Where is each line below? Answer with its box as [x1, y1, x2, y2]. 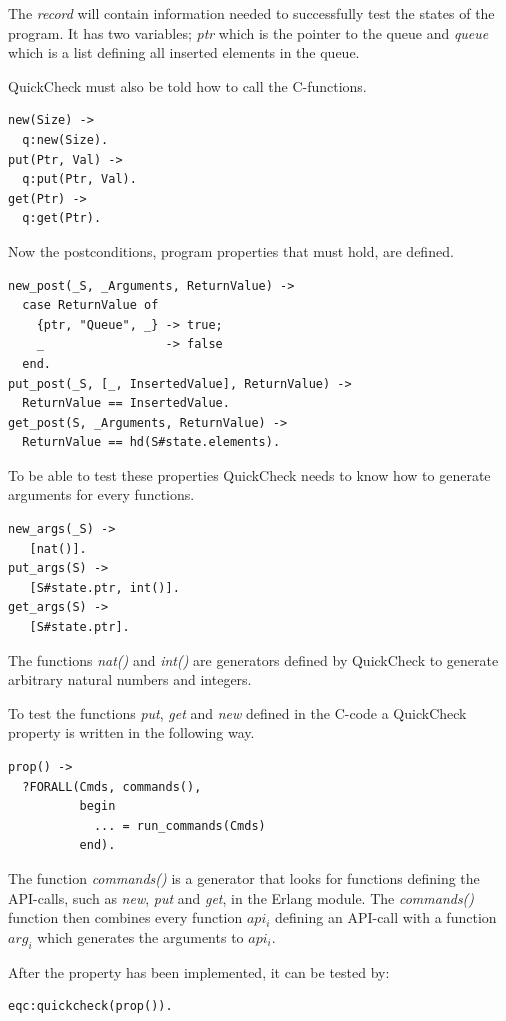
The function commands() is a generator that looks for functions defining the [8, 867, 480, 888]
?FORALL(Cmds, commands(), [22, 779, 202, 794]
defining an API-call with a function [275, 907, 497, 928]
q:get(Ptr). [22, 211, 102, 226]
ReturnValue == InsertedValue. [22, 396, 230, 411]
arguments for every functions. [8, 484, 195, 505]
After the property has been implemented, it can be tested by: [8, 961, 390, 982]
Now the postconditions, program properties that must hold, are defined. [8, 240, 454, 261]
